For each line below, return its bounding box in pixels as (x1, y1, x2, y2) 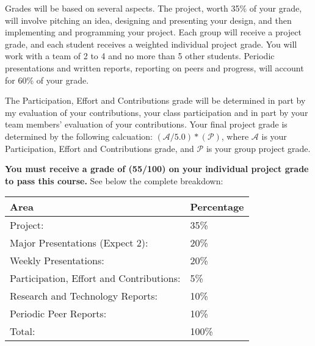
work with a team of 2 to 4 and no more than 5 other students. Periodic (5, 49, 275, 62)
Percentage (190, 200, 244, 214)
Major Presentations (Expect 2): (10, 236, 148, 250)
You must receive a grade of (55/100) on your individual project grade (5, 162, 309, 175)
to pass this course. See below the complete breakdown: (5, 174, 223, 187)
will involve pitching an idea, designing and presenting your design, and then (5, 13, 292, 26)
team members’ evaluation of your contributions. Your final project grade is (5, 118, 288, 131)
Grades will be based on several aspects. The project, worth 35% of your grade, (5, 2, 302, 14)
